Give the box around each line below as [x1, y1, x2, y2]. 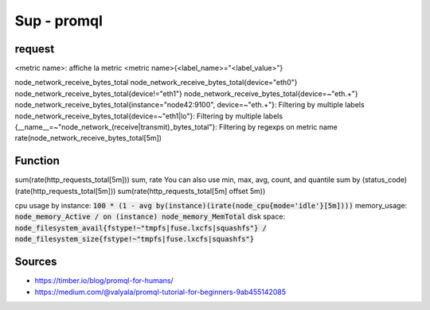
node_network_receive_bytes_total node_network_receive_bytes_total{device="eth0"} [14, 78, 298, 87]
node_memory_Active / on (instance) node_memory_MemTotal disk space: [14, 211, 286, 222]
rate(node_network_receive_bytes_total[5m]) [14, 134, 162, 143]
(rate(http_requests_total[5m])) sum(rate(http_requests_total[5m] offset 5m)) [14, 186, 266, 196]
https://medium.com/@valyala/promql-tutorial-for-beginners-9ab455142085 [34, 287, 287, 296]
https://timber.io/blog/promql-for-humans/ [34, 276, 174, 285]
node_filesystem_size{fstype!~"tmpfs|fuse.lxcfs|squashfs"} [14, 234, 255, 244]
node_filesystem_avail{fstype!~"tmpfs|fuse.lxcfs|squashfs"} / [14, 223, 267, 232]
